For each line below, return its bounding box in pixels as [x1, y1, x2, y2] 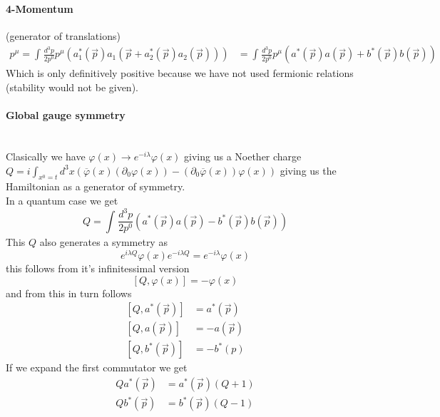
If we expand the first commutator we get [6, 360, 188, 375]
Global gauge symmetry [6, 108, 126, 123]
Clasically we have [6, 149, 86, 163]
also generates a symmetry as [39, 235, 168, 249]
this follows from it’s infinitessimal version [6, 261, 190, 276]
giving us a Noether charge [184, 149, 302, 163]
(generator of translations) [6, 28, 121, 43]
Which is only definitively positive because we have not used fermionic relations [6, 66, 354, 81]
